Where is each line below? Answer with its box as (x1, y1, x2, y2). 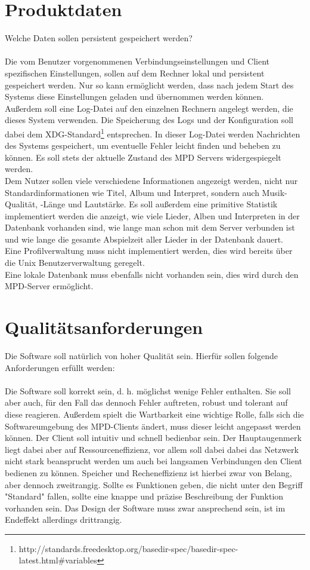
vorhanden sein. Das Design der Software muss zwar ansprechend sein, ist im (5, 501, 286, 514)
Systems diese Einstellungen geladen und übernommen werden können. (5, 90, 264, 103)
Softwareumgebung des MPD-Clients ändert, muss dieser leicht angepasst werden (5, 419, 301, 432)
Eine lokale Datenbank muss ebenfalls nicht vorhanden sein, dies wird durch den (5, 268, 299, 280)
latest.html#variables (18, 554, 97, 566)
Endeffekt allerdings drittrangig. (5, 513, 122, 526)
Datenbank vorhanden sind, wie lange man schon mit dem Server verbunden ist (5, 221, 295, 234)
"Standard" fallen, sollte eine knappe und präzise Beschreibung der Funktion (5, 490, 284, 502)
